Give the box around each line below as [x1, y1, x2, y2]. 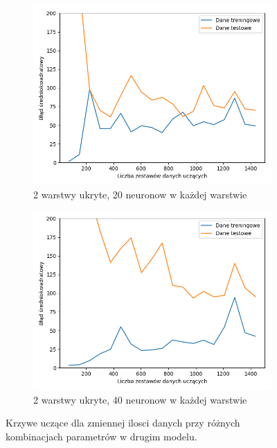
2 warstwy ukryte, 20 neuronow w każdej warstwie [33, 187, 247, 201]
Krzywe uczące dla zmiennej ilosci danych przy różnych [6, 415, 240, 430]
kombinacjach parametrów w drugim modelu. [6, 429, 197, 443]
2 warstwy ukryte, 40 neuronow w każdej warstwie [33, 392, 247, 406]
